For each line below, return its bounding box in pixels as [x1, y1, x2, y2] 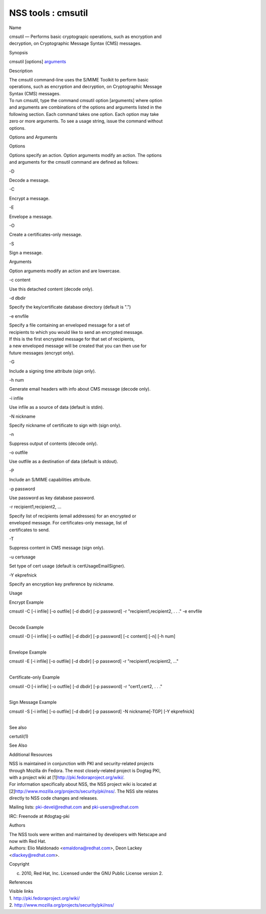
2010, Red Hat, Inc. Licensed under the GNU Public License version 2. [21, 870, 164, 876]
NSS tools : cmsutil [9, 7, 88, 18]
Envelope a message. [9, 214, 53, 219]
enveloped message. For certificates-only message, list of [9, 520, 128, 526]
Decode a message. [9, 177, 50, 183]
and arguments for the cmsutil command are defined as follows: [9, 159, 139, 165]
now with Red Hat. [9, 839, 46, 844]
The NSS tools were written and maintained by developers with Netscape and [9, 831, 167, 837]
